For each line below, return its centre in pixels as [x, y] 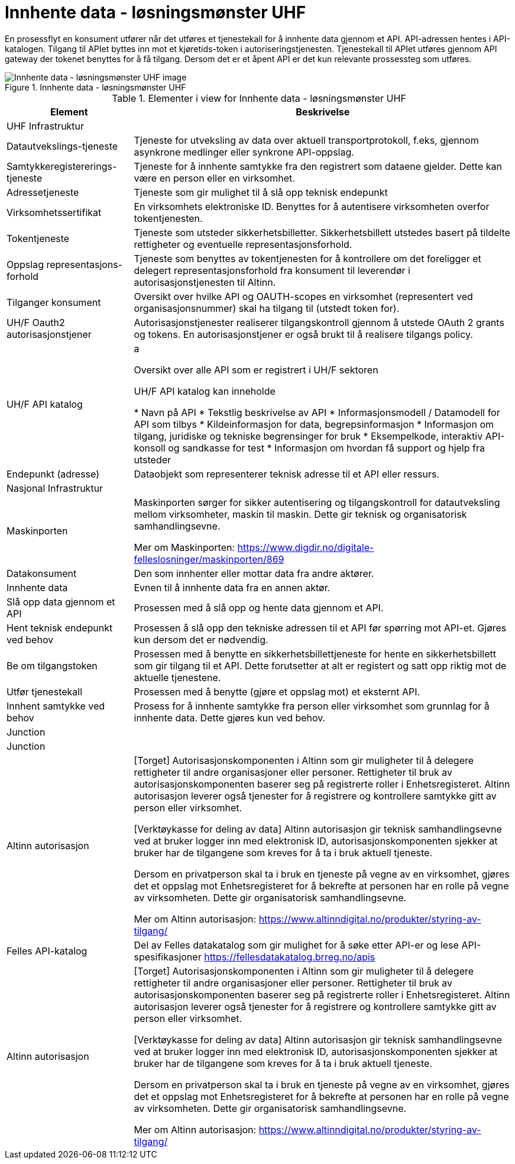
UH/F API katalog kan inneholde [205, 391]
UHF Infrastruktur [46, 126]
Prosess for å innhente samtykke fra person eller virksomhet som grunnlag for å [312, 706]
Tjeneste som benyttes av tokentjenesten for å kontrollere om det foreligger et [307, 258]
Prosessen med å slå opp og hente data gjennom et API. [259, 607]
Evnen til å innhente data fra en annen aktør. [232, 587]
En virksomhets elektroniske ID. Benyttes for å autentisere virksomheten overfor [312, 206]
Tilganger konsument [54, 302]
